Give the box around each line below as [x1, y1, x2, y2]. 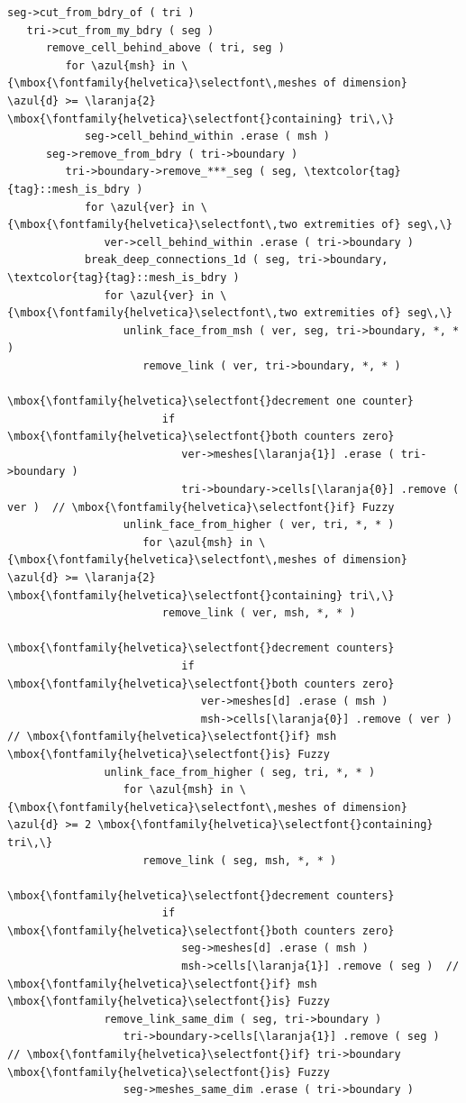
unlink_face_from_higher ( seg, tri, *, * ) [104, 765, 376, 779]
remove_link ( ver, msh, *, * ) [161, 606, 356, 620]
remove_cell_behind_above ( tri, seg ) [45, 41, 285, 55]
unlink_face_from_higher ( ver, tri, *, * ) [123, 518, 395, 532]
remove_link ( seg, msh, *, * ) [142, 853, 337, 867]
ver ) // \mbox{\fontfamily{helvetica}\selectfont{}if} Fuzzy [7, 500, 395, 514]
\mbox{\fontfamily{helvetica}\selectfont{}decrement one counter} [7, 395, 415, 408]
